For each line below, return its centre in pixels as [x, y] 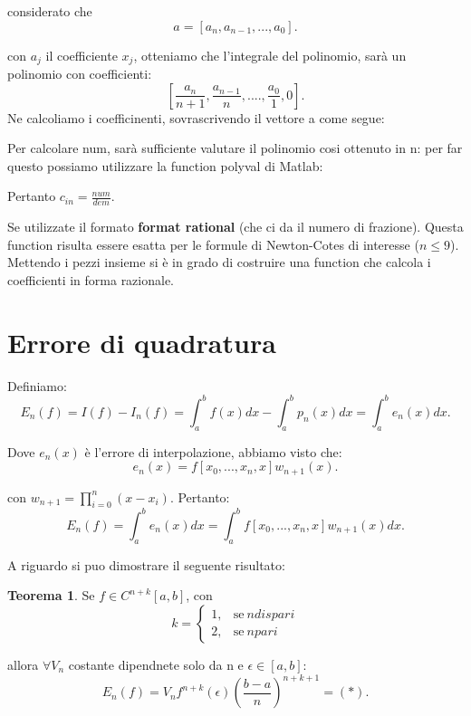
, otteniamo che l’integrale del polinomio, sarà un [270, 55]
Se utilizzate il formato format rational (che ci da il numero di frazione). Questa [235, 227]
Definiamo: [37, 385]
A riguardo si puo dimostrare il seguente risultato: [146, 564]
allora [23, 664]
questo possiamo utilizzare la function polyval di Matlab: [165, 165]
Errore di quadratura [142, 342]
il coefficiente [82, 55]
